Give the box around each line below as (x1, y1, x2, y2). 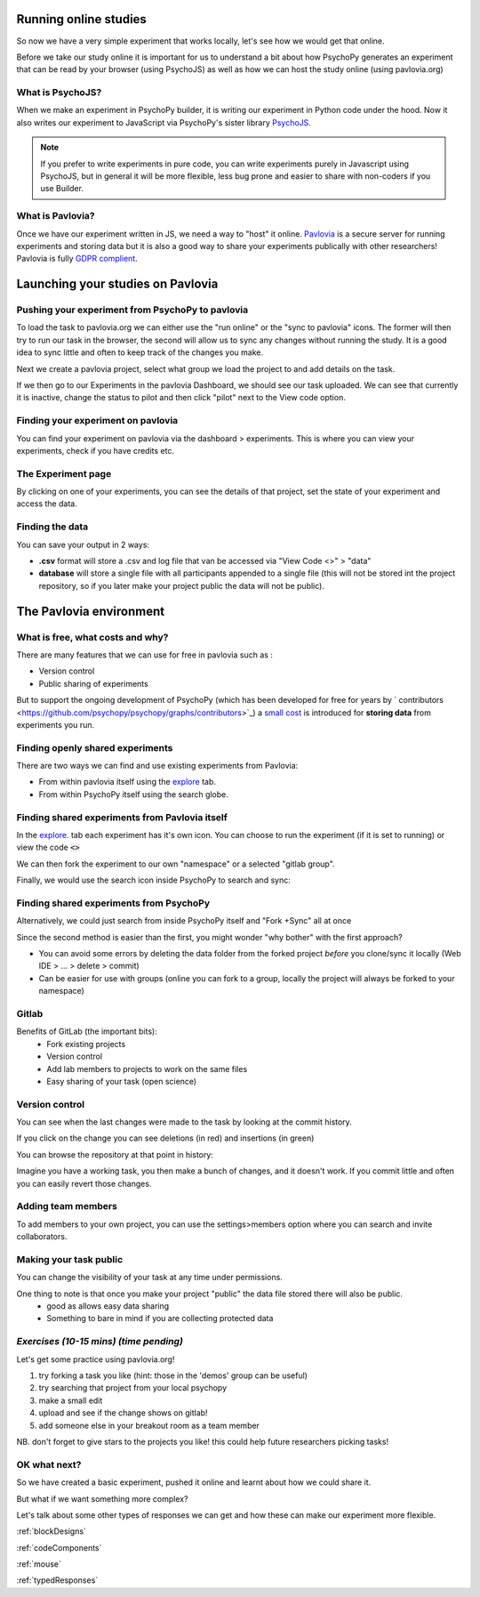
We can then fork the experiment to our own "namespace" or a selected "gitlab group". (16, 859, 335, 869)
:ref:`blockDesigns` (16, 1526, 86, 1537)
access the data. (16, 498, 77, 509)
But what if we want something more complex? (16, 1493, 188, 1504)
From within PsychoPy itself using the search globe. (38, 788, 228, 800)
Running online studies (16, 12, 147, 27)
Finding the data (16, 520, 89, 533)
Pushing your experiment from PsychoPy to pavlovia (16, 303, 249, 316)
